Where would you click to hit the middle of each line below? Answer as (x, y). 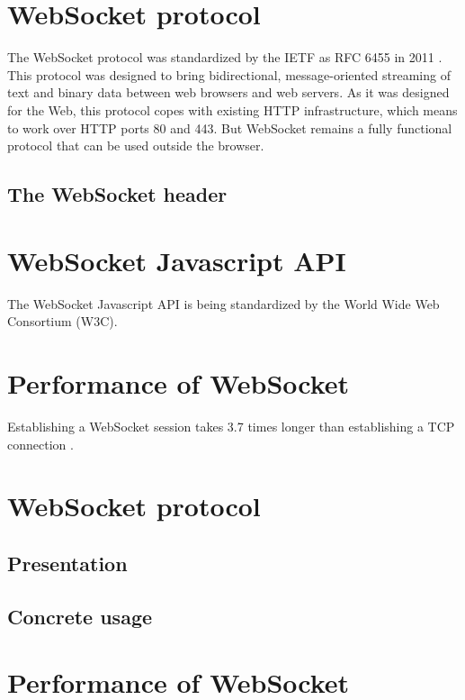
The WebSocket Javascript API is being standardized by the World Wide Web (224, 303)
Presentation (67, 563)
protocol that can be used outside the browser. (136, 145)
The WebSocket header (117, 194)
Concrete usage (80, 616)
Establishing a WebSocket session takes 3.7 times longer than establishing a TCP (231, 426)
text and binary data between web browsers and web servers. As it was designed (228, 92)
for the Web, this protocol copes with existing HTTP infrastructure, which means (232, 109)
